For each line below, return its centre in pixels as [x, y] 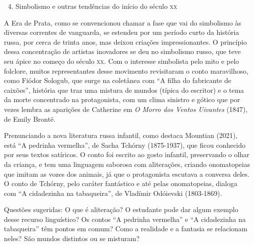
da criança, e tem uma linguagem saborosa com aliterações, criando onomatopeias [127, 164]
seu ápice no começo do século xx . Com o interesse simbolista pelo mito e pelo [122, 61]
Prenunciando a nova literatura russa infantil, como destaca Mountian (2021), [121, 135]
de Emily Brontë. [30, 119]
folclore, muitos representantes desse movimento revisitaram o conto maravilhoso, [126, 70]
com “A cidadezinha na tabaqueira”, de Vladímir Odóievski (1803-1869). [113, 193]
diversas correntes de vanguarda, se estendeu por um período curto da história [122, 32]
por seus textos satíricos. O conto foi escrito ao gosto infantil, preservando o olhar [127, 154]
